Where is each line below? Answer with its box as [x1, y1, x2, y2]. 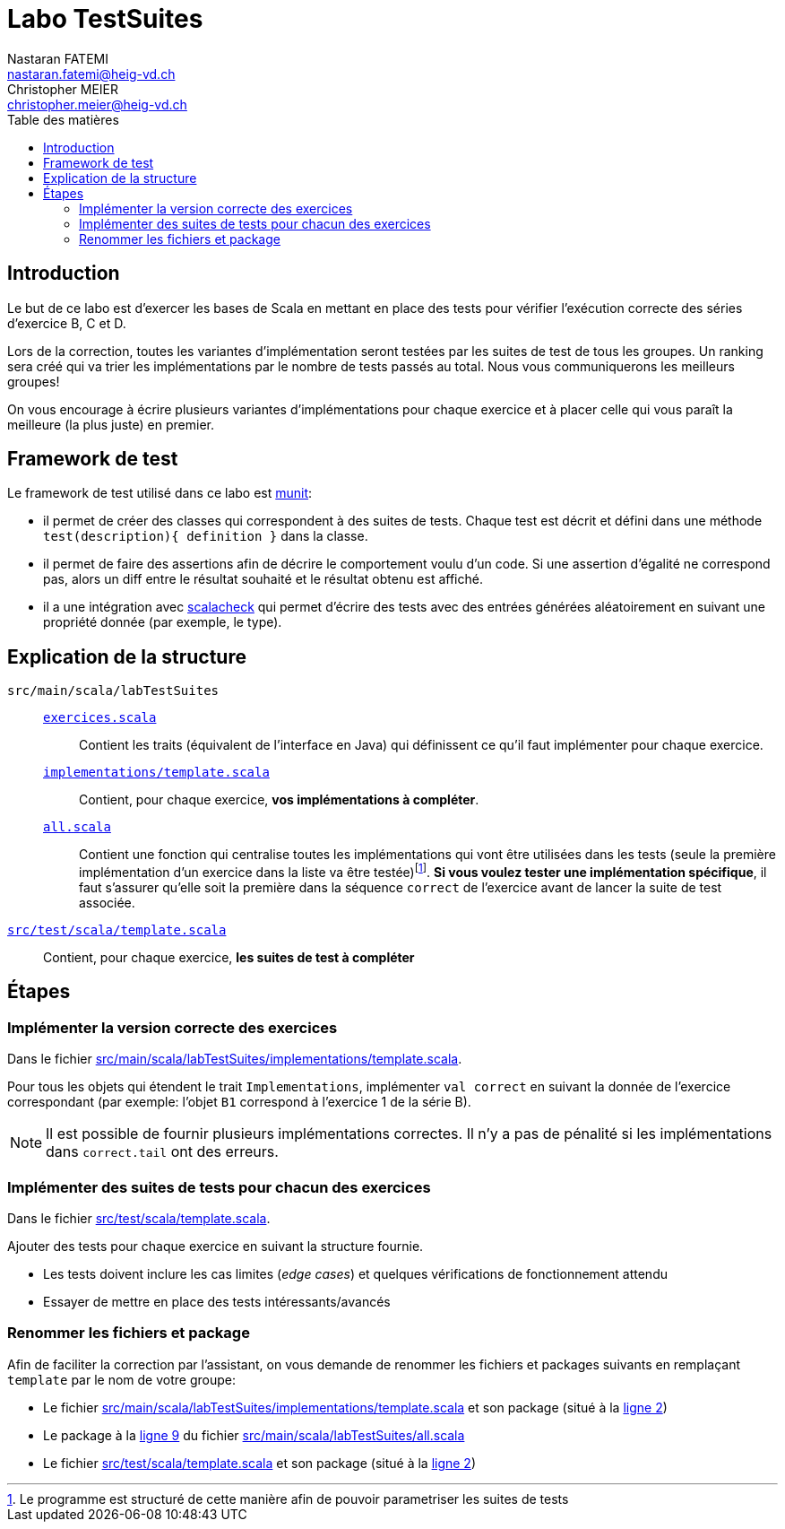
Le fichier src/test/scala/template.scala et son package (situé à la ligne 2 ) [43, 1455, 477, 1471]
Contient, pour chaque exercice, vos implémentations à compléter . [79, 792, 479, 808]
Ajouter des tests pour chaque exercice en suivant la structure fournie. [7, 1238, 424, 1254]
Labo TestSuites [7, 4, 203, 34]
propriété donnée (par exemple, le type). [43, 614, 282, 630]
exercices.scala [43, 710, 157, 725]
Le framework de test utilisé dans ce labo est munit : [7, 485, 313, 501]
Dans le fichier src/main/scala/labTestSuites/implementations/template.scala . [7, 1051, 462, 1067]
